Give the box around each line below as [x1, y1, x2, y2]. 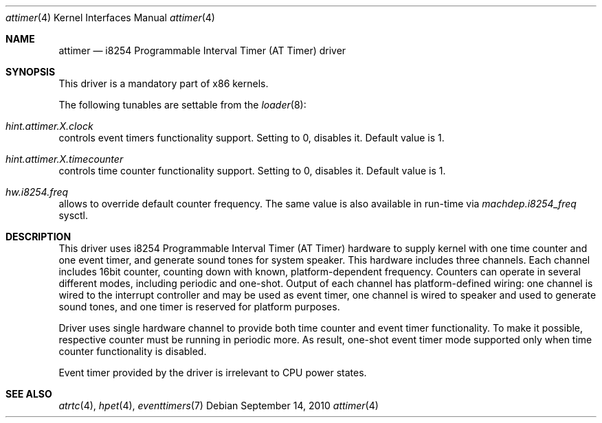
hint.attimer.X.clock [5, 120, 93, 132]
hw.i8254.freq [5, 186, 69, 198]
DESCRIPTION [5, 231, 71, 242]
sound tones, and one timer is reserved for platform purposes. [58, 301, 340, 312]
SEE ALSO [5, 388, 52, 400]
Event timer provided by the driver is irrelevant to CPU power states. [58, 367, 367, 378]
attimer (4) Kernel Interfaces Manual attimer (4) [5, 12, 215, 23]
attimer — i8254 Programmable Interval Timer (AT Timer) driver [58, 45, 346, 56]
